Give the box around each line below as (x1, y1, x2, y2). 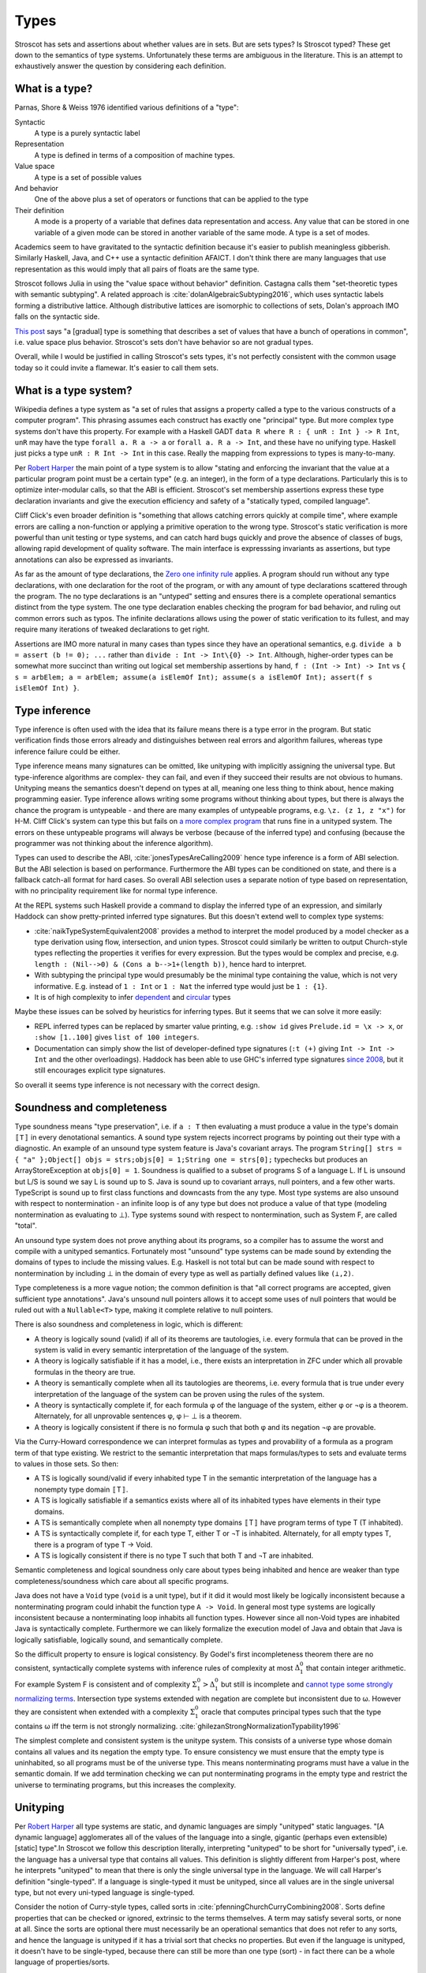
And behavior (14, 183, 59, 193)
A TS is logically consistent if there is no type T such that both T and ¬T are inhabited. (34, 1551, 314, 1560)
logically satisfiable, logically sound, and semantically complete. (14, 1634, 223, 1645)
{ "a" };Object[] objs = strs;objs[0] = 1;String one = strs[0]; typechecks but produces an (14, 1155, 368, 1164)
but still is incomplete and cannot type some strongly (221, 1679, 394, 1689)
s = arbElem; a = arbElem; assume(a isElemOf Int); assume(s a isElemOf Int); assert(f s (14, 672, 372, 682)
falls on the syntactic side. (14, 312, 100, 321)
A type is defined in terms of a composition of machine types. (34, 150, 236, 159)
